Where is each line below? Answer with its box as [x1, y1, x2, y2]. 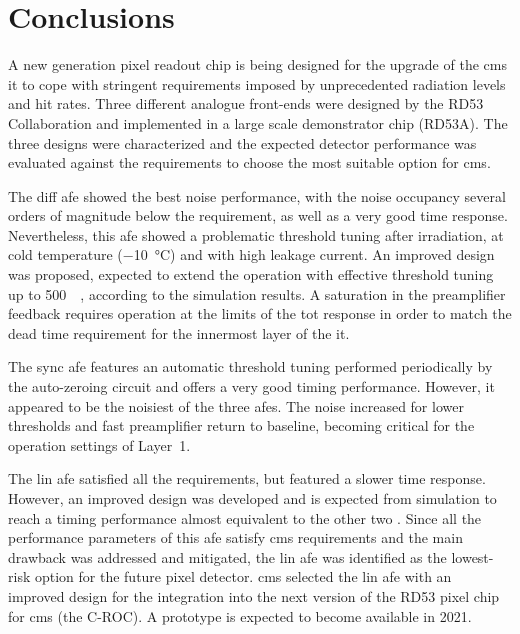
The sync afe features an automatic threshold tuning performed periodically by [8, 356, 493, 377]
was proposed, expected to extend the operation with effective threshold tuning [8, 264, 494, 285]
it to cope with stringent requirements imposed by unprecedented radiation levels [8, 73, 506, 94]
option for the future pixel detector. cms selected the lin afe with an [34, 566, 452, 587]
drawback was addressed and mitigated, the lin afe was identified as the [8, 546, 447, 567]
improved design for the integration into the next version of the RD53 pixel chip [8, 585, 500, 606]
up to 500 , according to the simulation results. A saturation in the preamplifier [8, 283, 506, 304]
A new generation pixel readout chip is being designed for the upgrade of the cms [8, 54, 507, 75]
